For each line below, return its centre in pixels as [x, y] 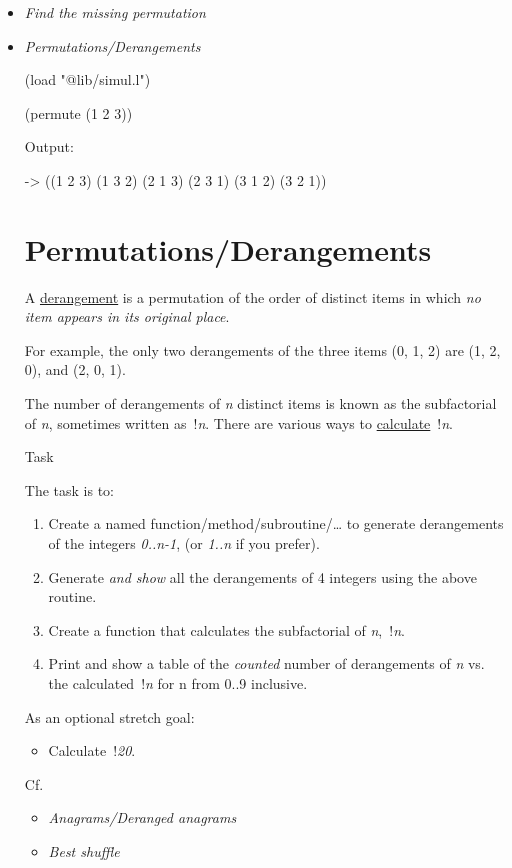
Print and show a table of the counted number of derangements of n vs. [266, 663]
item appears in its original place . [127, 316]
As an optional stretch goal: [109, 716]
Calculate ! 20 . [92, 750]
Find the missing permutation [115, 12]
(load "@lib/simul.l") [87, 79]
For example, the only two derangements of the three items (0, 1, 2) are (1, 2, [262, 349]
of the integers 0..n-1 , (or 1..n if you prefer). [184, 543]
